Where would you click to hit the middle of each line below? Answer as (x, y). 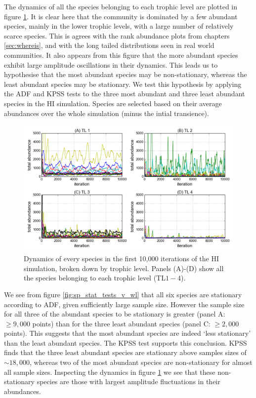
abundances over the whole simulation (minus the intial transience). (107, 113)
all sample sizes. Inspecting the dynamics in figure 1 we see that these (110, 372)
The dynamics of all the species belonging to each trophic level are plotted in (121, 6)
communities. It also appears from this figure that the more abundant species (121, 55)
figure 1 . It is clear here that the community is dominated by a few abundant (121, 16)
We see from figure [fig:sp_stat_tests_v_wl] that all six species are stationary (123, 294)
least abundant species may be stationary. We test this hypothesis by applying (123, 84)
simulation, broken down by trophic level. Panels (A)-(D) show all (124, 268)
